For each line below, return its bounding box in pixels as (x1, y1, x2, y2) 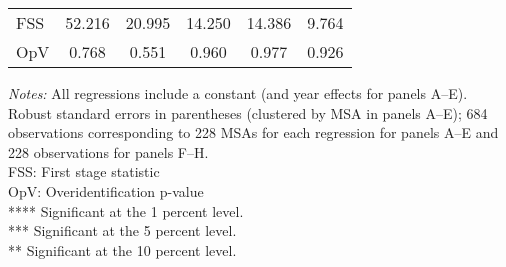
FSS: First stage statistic (8, 161, 160, 182)
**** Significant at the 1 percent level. (8, 200, 244, 221)
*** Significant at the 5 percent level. (8, 220, 237, 241)
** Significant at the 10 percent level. (8, 239, 237, 260)
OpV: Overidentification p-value (8, 180, 204, 201)
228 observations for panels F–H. (8, 141, 209, 162)
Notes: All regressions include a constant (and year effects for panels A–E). (8, 83, 468, 103)
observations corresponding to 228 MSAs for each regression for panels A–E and (8, 122, 499, 143)
